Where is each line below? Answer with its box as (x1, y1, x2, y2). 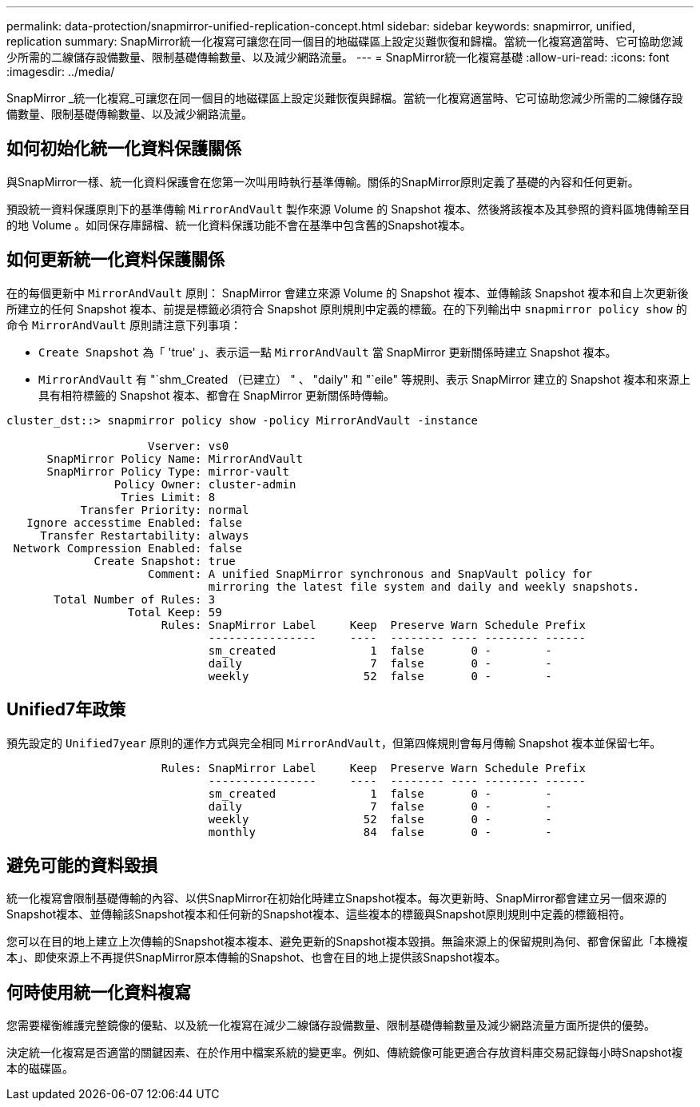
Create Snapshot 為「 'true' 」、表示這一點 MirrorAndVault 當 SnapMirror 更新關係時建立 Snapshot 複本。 (38, 344, 617, 359)
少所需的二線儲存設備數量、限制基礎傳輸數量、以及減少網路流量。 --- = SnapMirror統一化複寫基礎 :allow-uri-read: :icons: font (6, 50, 670, 64)
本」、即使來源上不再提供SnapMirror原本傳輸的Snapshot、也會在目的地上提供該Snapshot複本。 (6, 950, 507, 965)
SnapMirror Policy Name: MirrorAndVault (46, 452, 303, 465)
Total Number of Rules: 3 (54, 592, 216, 606)
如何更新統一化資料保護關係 (6, 249, 225, 270)
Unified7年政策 (6, 699, 126, 720)
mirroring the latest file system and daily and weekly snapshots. (208, 579, 640, 593)
